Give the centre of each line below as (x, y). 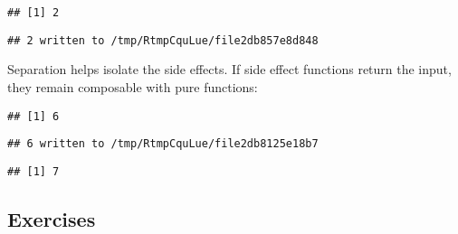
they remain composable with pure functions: (133, 86)
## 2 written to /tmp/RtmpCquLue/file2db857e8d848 (163, 40)
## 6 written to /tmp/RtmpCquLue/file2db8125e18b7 (163, 144)
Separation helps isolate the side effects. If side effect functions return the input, (229, 69)
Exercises (52, 218)
